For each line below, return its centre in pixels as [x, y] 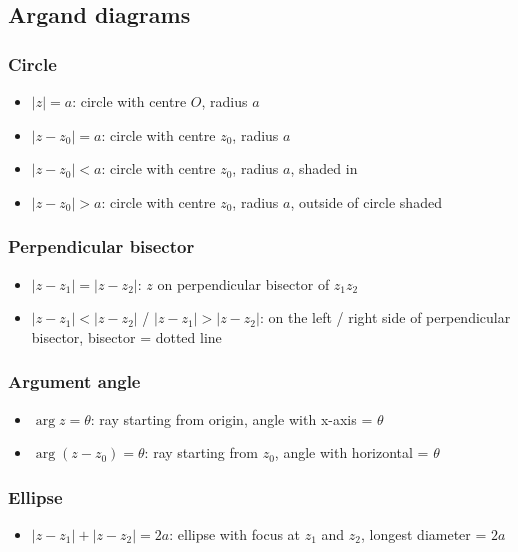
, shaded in [324, 168]
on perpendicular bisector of [243, 283]
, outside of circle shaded [366, 201]
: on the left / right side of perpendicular [385, 317]
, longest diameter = [424, 534]
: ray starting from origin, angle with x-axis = [231, 418]
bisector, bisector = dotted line [126, 336]
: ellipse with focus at [235, 534]
